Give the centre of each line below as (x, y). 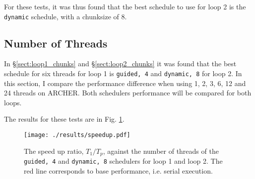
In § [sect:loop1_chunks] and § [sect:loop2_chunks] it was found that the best (120, 64)
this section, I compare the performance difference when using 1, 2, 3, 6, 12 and (125, 83)
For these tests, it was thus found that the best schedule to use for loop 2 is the (125, 6)
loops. (13, 102)
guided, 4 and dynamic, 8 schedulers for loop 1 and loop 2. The (123, 161)
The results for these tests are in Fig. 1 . (64, 119)
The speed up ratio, (54, 151)
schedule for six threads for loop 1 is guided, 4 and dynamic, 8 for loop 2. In (123, 73)
